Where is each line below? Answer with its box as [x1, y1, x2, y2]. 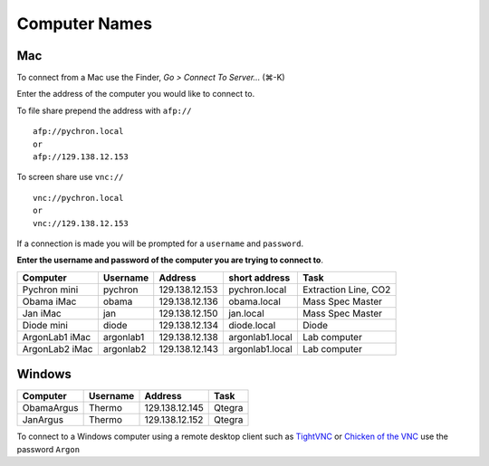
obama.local [227, 295, 281, 308]
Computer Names [16, 14, 153, 33]
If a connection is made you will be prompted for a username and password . [16, 238, 303, 249]
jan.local [227, 307, 264, 319]
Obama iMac [22, 295, 77, 308]
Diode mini [22, 319, 68, 331]
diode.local [227, 319, 276, 331]
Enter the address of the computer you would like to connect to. [16, 89, 255, 100]
